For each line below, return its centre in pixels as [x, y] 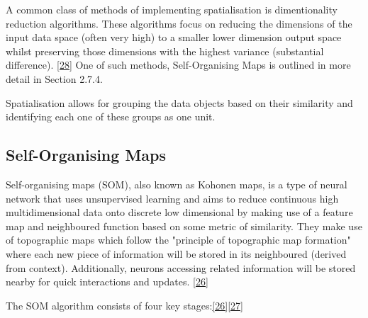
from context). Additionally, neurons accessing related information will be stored [181, 267]
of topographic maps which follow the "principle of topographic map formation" [178, 240]
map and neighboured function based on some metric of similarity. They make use [184, 226]
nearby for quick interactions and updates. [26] [107, 282]
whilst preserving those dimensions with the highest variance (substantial [165, 51]
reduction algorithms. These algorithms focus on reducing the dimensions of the [179, 23]
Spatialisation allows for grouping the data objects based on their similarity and [179, 102]
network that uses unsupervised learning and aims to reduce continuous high [172, 198]
